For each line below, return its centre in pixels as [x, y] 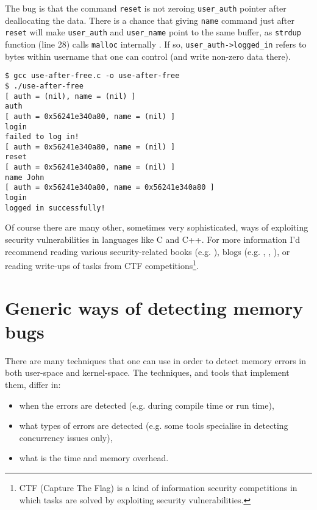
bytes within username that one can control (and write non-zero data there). [148, 56]
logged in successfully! [55, 208]
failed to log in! [42, 137]
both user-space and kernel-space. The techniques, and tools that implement [147, 372]
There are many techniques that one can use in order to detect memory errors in [155, 360]
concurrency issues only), [66, 437]
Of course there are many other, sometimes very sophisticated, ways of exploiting [157, 227]
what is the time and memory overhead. [94, 458]
